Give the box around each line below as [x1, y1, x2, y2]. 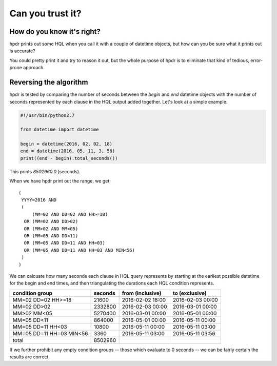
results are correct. [9, 354, 50, 360]
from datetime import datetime [20, 127, 100, 133]
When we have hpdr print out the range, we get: [9, 178, 111, 184]
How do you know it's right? [9, 27, 101, 36]
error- [250, 57, 263, 64]
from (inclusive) [122, 290, 162, 297]
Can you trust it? [9, 8, 82, 19]
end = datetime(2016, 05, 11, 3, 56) [20, 148, 115, 154]
